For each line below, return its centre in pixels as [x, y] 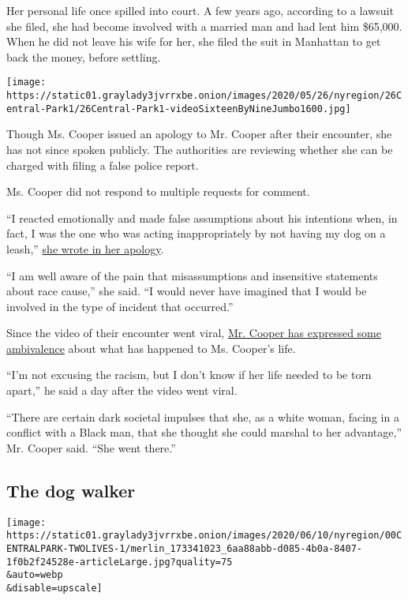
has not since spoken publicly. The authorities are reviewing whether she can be [200, 149]
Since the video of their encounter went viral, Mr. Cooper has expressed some [194, 333]
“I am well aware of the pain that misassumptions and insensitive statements [192, 275]
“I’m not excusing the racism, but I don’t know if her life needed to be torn [189, 375]
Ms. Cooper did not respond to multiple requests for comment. [158, 191]
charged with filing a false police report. [103, 165]
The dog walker [71, 490]
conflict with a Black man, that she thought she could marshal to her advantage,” [204, 432]
